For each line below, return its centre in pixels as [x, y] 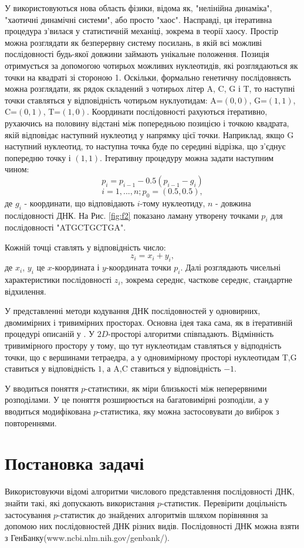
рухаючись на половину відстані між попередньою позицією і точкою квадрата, [147, 123]
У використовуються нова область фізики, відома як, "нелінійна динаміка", [139, 8]
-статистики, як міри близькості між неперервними [176, 388]
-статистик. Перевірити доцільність [224, 502]
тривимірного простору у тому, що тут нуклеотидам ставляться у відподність [143, 345]
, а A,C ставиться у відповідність [161, 368]
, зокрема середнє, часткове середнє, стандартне [207, 280]
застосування [28, 514]
